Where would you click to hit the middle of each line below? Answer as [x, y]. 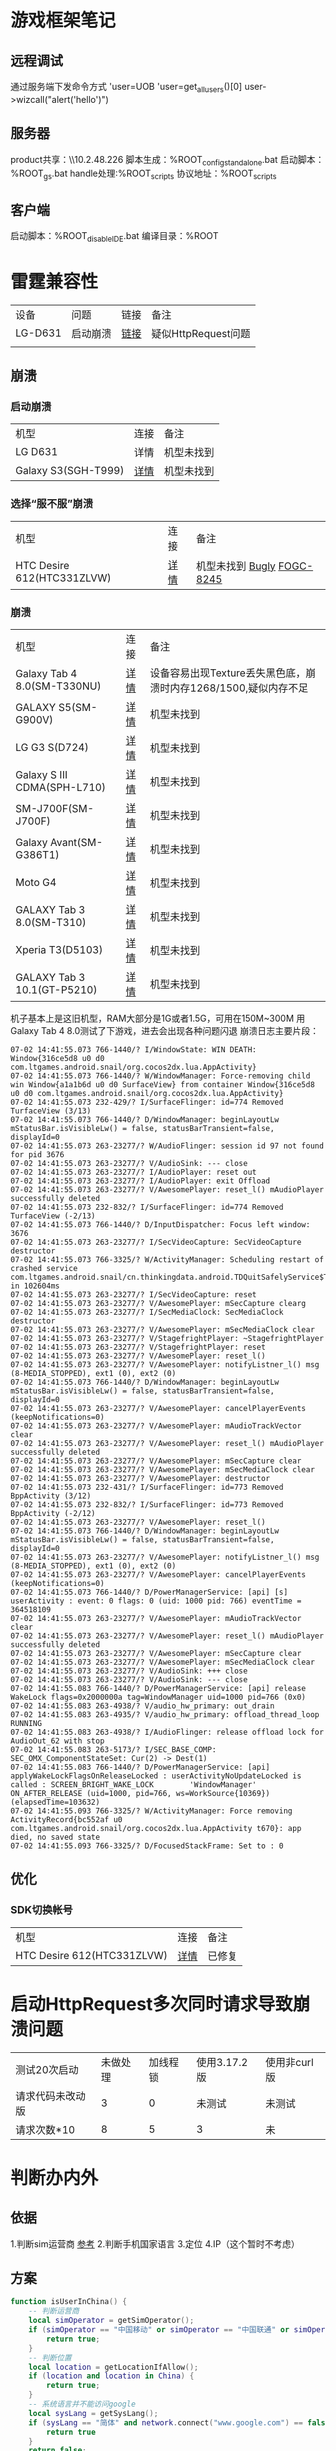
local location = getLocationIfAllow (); [113, 2367]
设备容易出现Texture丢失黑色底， [228, 673]
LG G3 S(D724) [52, 748]
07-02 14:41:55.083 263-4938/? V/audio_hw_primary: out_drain [142, 1706]
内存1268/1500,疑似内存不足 [239, 688]
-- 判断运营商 [54, 2311]
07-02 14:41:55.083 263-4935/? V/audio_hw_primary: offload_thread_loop [165, 1715]
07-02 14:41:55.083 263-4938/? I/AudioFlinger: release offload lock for [167, 1732]
